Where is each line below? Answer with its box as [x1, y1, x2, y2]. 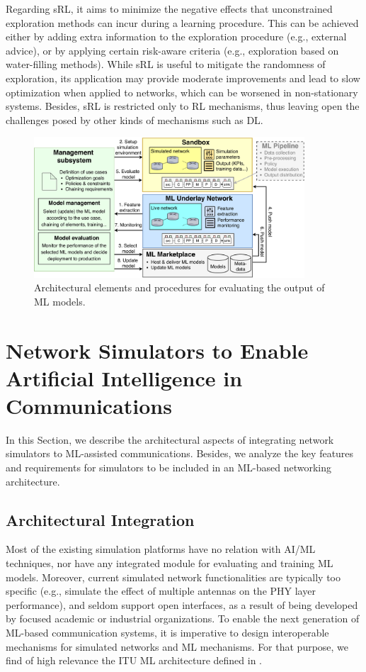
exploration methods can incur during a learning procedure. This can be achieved [6, 15, 359, 30]
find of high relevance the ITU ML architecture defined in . [6, 653, 262, 668]
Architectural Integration [6, 508, 195, 530]
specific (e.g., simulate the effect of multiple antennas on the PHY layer [6, 583, 316, 598]
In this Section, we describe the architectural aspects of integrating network [6, 432, 334, 447]
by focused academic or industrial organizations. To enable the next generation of [6, 611, 360, 626]
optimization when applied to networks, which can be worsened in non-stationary [6, 84, 358, 99]
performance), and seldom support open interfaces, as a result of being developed [6, 597, 358, 612]
